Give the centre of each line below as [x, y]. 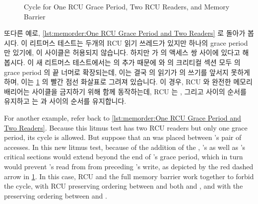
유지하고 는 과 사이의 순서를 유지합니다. [65, 101]
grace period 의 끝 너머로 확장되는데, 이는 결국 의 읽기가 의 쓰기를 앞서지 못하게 [127, 72]
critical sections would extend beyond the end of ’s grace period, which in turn [124, 157]
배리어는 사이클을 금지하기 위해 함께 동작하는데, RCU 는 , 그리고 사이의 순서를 [125, 91]
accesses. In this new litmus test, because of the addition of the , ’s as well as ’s [125, 147]
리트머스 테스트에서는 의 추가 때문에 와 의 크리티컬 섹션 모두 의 [143, 62]
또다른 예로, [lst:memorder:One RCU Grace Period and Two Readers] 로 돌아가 [125, 33]
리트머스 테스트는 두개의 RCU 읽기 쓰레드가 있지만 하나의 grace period [139, 42]
